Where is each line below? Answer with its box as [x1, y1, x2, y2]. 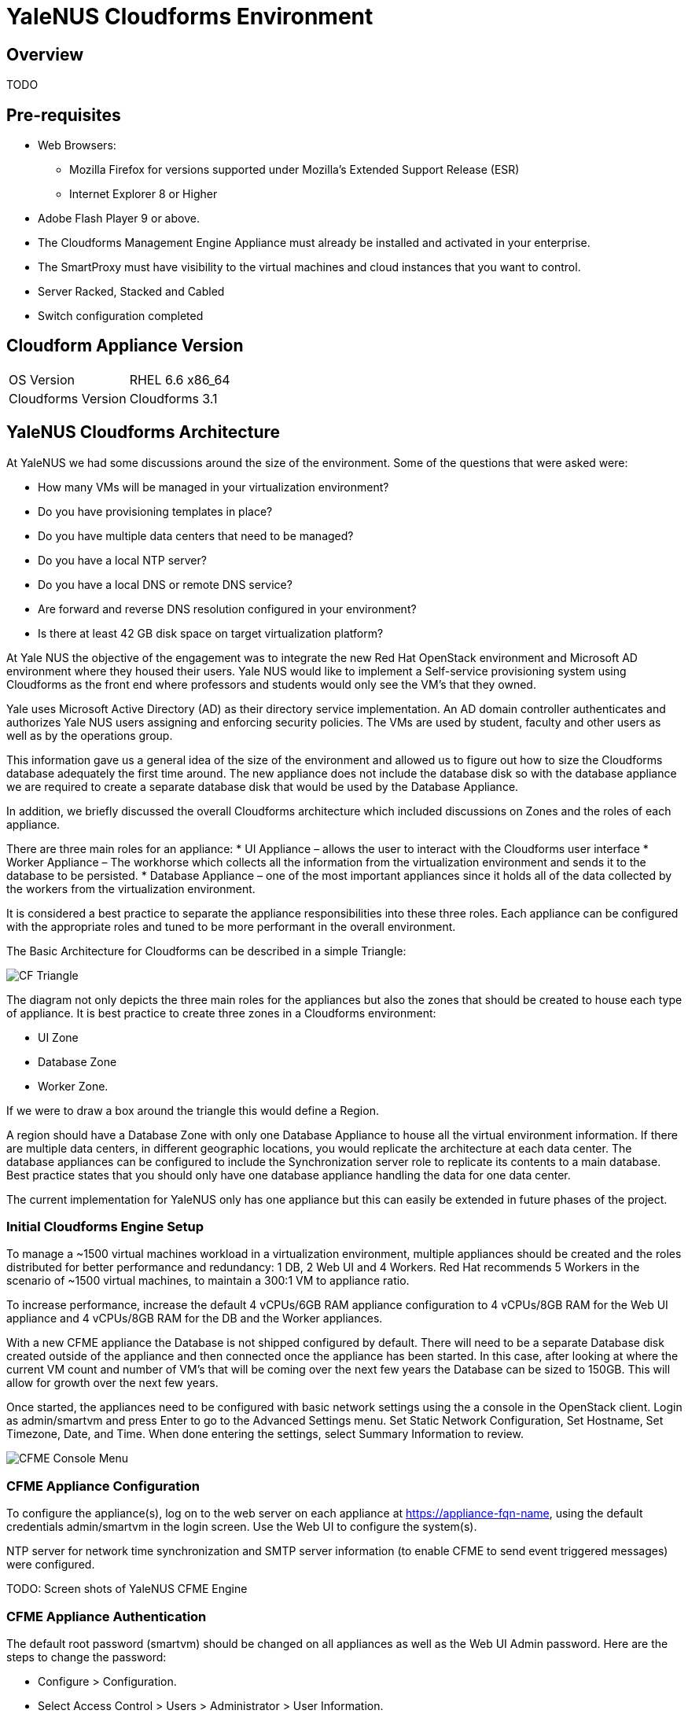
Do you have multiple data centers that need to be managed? [38, 528, 354, 543]
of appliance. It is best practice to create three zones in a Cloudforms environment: [6, 1006, 436, 1020]
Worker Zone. [38, 1079, 109, 1093]
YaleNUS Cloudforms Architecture [6, 422, 281, 443]
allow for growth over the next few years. [6, 1376, 219, 1390]
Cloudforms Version [9, 390, 127, 406]
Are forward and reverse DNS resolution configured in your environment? [38, 601, 417, 616]
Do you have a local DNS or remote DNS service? [38, 577, 292, 591]
